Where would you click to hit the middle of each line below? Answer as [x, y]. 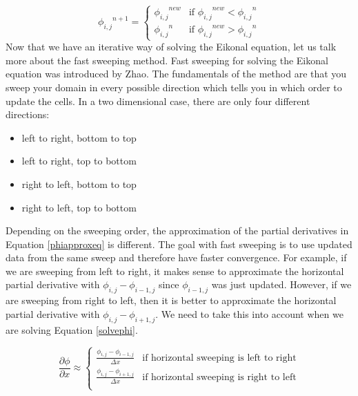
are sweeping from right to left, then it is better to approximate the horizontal [171, 300]
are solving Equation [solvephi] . [72, 329]
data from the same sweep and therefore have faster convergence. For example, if [176, 257]
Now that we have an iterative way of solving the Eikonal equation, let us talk [171, 47]
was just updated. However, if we [281, 284]
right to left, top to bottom [79, 207]
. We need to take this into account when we [249, 313]
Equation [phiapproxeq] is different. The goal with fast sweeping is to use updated [179, 244]
